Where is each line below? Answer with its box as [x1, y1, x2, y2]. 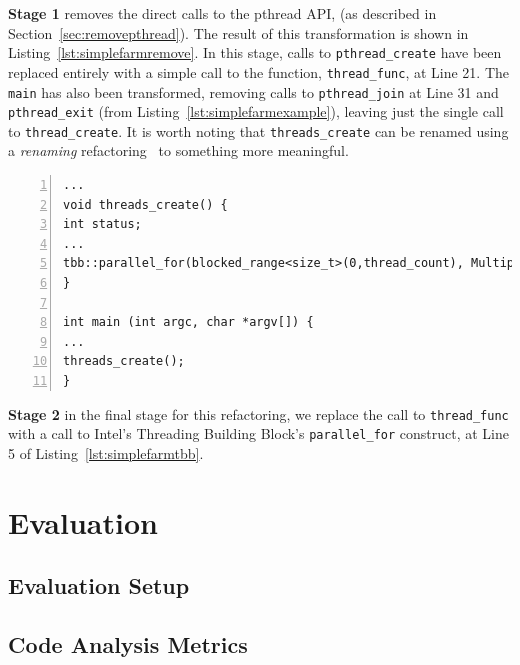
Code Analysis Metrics [8, 629, 248, 660]
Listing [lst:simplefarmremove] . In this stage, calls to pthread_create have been [8, 42, 502, 63]
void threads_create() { [63, 197, 228, 212]
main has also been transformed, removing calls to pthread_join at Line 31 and [8, 81, 499, 102]
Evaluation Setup [8, 570, 190, 601]
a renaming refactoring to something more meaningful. [8, 140, 349, 161]
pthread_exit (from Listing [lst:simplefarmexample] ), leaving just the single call [8, 101, 504, 122]
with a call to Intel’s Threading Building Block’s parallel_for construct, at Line [8, 423, 509, 444]
